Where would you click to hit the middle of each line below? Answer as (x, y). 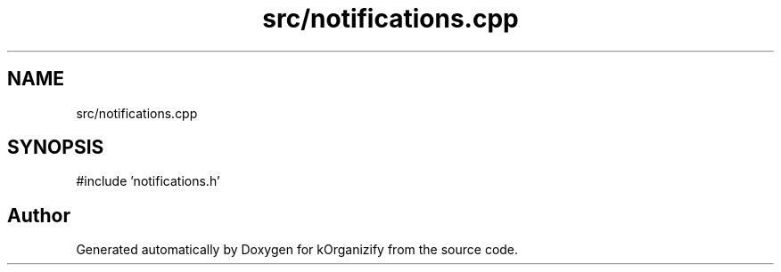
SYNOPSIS (56, 148)
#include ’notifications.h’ (148, 181)
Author (39, 215)
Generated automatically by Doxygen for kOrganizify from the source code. (297, 250)
